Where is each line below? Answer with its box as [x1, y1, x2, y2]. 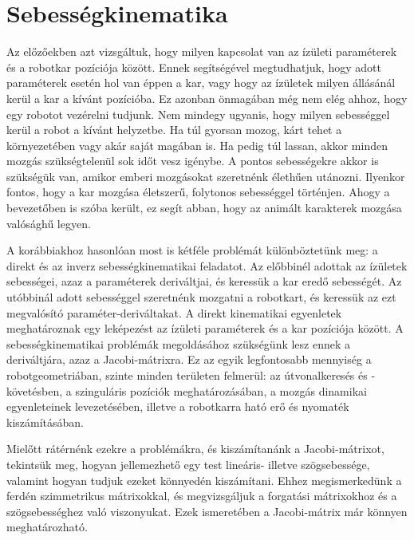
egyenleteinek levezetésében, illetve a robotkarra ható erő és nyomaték [6, 398, 349, 415]
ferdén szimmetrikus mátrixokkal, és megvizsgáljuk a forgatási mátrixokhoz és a [6, 487, 397, 504]
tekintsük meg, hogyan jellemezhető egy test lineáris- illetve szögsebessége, [6, 455, 370, 472]
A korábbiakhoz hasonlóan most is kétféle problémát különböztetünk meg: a [6, 242, 378, 258]
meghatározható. [6, 518, 88, 535]
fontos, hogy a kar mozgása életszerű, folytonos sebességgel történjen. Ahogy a [6, 183, 390, 200]
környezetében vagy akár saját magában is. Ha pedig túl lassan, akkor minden [6, 136, 388, 153]
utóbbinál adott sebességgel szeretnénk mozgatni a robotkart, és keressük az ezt [6, 289, 396, 305]
